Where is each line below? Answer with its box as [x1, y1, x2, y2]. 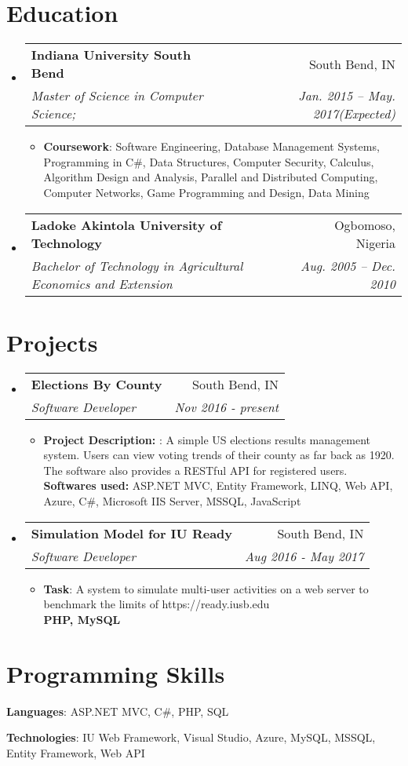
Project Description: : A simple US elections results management [43, 431, 370, 447]
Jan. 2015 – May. [298, 86, 395, 105]
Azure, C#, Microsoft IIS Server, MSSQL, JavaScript [43, 493, 301, 509]
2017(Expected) [312, 104, 395, 123]
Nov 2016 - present [174, 397, 279, 416]
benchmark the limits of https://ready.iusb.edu [43, 596, 270, 612]
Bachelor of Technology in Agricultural [31, 256, 243, 275]
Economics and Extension [31, 274, 173, 293]
